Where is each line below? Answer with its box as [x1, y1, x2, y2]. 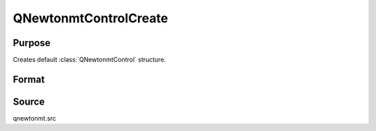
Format [13, 73, 45, 85]
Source [13, 95, 45, 107]
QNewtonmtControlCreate [13, 10, 169, 26]
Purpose [13, 37, 51, 49]
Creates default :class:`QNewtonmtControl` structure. [13, 56, 166, 64]
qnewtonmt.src [13, 114, 56, 122]
